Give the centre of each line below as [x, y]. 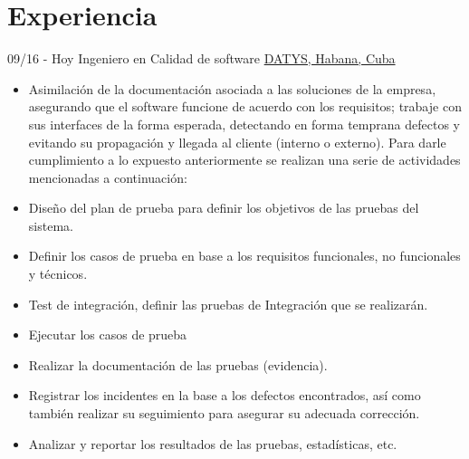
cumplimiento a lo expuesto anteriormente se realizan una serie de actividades [244, 160]
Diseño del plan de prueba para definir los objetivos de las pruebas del [224, 208]
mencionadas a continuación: [108, 177]
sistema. [51, 225]
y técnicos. [58, 274]
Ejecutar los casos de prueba [108, 335]
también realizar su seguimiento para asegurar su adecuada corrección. [224, 413]
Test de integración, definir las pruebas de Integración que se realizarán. [228, 304]
